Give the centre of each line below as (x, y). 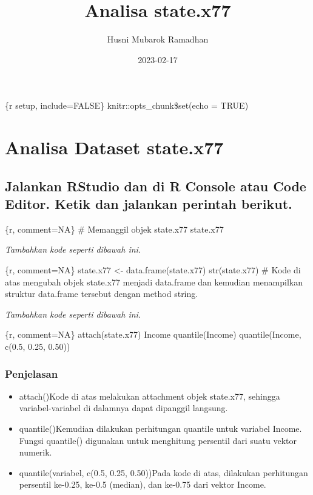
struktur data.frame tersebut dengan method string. (102, 294)
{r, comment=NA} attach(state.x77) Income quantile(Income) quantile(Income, (153, 334)
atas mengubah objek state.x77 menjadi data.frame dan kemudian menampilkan (154, 282)
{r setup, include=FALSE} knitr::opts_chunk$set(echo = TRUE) (127, 105)
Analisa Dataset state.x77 (114, 147)
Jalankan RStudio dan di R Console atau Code (156, 186)
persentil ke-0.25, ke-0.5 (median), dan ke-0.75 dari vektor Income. (143, 484)
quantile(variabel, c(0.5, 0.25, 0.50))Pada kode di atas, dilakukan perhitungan (163, 472)
